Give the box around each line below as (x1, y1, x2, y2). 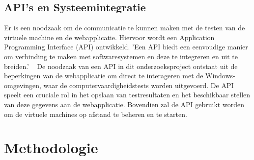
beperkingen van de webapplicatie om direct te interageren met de (4, 70, 203, 81)
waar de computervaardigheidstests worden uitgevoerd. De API (43, 80, 234, 90)
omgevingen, (4, 80, 41, 90)
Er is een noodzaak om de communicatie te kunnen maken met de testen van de (4, 23, 245, 33)
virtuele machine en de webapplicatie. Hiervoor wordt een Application (4, 32, 215, 42)
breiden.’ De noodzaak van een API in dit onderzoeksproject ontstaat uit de (4, 61, 238, 71)
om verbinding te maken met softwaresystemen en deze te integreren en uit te (4, 51, 238, 61)
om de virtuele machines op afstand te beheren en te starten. (4, 109, 187, 119)
